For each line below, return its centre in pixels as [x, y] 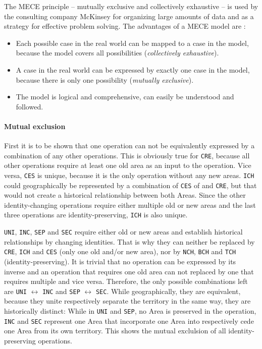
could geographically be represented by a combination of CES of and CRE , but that [130, 185]
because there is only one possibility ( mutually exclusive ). [105, 79]
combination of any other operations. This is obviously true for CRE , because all [127, 155]
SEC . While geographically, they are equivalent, [168, 291]
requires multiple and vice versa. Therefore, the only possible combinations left [126, 281]
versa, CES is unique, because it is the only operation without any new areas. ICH [129, 175]
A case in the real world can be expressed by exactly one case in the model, [133, 69]
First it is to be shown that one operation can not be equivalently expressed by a [129, 146]
